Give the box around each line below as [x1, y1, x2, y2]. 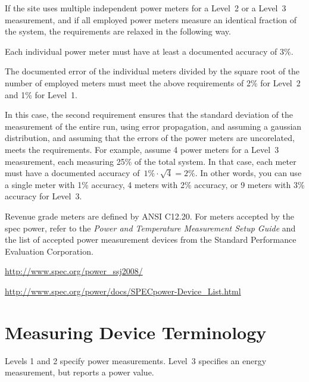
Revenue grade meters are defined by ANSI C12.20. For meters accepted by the [5, 209, 295, 222]
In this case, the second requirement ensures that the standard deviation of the [5, 108, 293, 121]
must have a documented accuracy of [5, 167, 140, 179]
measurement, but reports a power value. [5, 366, 154, 378]
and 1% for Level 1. [5, 88, 77, 101]
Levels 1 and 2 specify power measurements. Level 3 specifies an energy [5, 354, 267, 367]
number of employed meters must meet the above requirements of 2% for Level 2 [5, 76, 301, 89]
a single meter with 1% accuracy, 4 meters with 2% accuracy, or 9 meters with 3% [5, 178, 305, 190]
